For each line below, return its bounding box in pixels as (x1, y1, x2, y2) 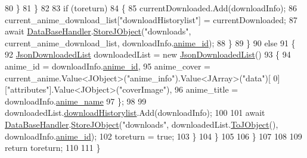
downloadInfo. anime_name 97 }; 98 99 (5, 94, 147, 107)
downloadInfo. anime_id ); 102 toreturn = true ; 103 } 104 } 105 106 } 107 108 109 (5, 129, 302, 142)
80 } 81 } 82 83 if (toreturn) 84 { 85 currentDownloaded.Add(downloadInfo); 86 (5, 2, 297, 14)
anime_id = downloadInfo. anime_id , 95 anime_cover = (5, 59, 211, 72)
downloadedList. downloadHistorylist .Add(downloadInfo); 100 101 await (5, 106, 265, 119)
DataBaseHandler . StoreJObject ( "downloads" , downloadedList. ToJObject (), (5, 118, 278, 130)
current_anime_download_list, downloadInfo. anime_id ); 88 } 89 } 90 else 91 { (5, 36, 296, 49)
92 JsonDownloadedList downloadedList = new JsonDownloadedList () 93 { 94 (5, 48, 291, 61)
